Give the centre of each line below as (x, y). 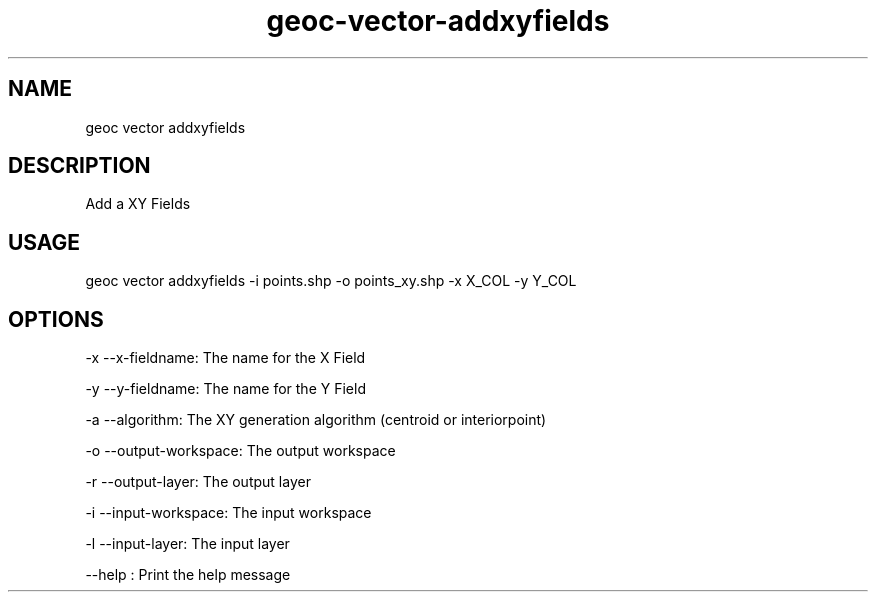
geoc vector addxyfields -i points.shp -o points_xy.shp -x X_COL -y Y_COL (331, 281)
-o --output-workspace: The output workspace (240, 451)
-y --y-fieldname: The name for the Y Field (225, 389)
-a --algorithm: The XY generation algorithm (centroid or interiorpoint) (316, 420)
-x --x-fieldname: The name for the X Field (225, 358)
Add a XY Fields (138, 204)
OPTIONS (56, 319)
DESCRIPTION (79, 166)
